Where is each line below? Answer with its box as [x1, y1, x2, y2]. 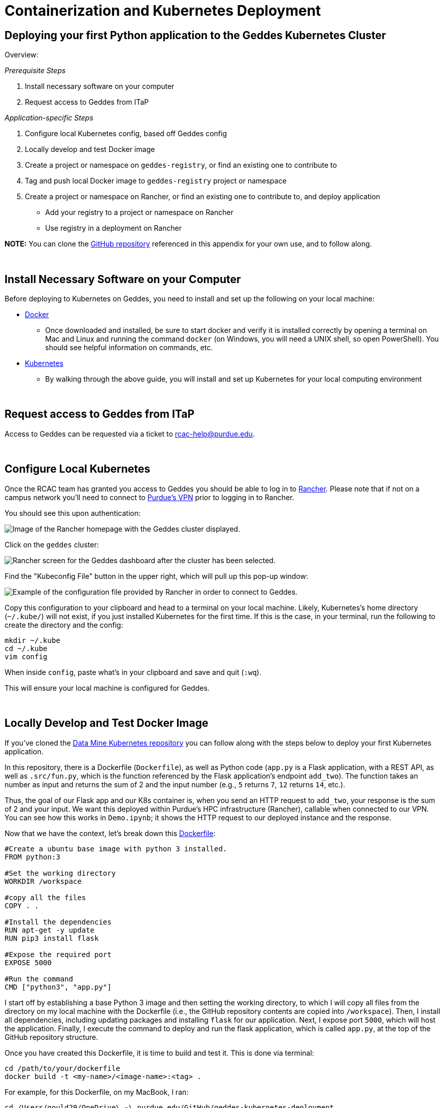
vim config [5, 652, 48, 661]
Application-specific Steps [5, 113, 93, 122]
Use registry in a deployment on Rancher [45, 224, 182, 233]
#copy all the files [5, 893, 86, 902]
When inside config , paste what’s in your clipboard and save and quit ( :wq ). [5, 667, 261, 676]
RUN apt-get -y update [5, 926, 95, 934]
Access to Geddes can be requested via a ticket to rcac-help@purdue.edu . [5, 429, 255, 438]
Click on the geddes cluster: [5, 540, 99, 549]
